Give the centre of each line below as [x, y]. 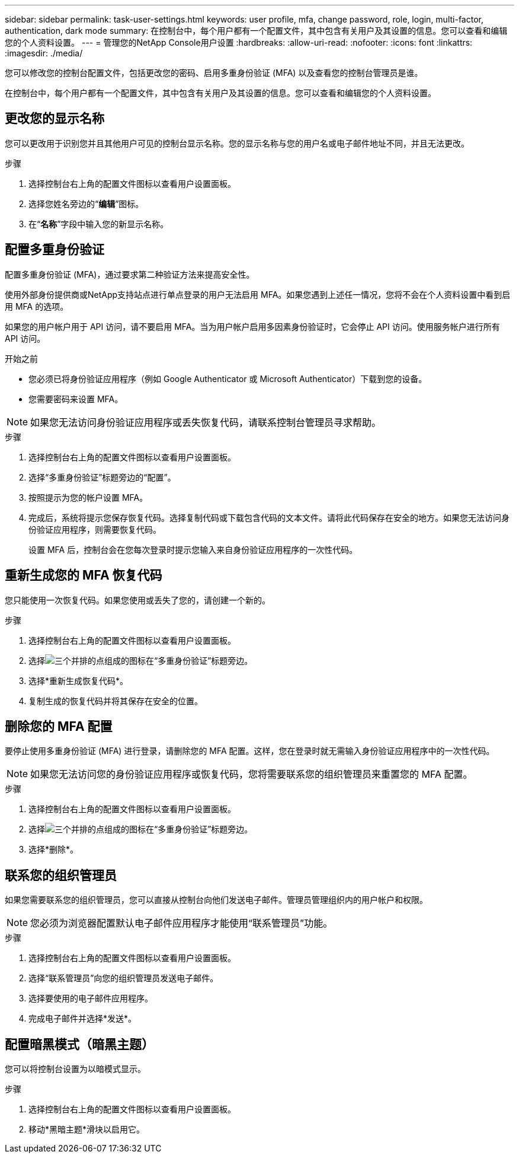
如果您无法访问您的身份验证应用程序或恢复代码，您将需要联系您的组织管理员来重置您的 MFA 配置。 [252, 774]
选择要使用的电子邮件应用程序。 [91, 998]
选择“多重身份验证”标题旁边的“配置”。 [102, 477]
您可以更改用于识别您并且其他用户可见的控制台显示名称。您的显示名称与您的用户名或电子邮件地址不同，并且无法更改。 [237, 143]
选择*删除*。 [54, 850]
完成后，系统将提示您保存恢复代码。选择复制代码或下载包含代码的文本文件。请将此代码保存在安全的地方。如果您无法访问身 [269, 517]
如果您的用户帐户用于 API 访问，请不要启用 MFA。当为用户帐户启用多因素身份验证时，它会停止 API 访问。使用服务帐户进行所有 [252, 326]
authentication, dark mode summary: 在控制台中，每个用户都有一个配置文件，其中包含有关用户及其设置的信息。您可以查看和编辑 [256, 31]
